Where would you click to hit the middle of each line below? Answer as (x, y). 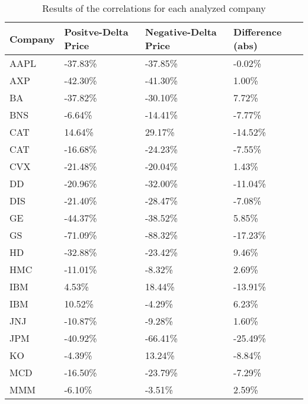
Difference (258, 32)
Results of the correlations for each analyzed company (154, 8)
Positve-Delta (96, 32)
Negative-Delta (181, 32)
